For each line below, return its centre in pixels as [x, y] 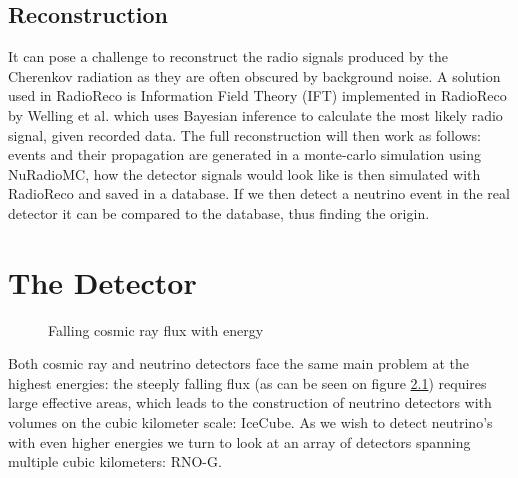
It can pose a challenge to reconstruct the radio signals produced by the [228, 56]
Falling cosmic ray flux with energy [156, 329]
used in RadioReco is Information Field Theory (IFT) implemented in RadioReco [257, 95]
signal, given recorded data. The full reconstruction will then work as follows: [245, 134]
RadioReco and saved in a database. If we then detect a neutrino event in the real [259, 193]
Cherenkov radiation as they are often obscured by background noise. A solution [254, 75]
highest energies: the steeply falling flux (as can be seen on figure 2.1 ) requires [247, 382]
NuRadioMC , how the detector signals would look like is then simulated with [244, 173]
